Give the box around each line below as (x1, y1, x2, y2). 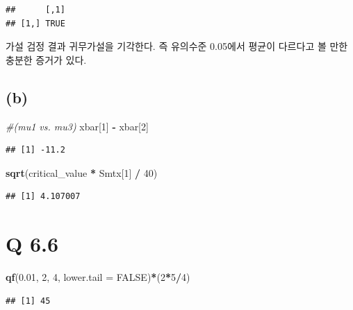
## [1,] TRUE (6, 18, 65, 28)
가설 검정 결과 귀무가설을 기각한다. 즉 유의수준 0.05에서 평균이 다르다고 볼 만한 (6, 39, 348, 53)
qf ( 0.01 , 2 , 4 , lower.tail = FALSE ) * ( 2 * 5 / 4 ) (6, 270, 190, 284)
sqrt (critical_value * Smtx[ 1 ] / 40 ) (6, 165, 158, 180)
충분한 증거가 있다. (6, 52, 87, 67)
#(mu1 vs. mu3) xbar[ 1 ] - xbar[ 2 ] (6, 119, 149, 133)
